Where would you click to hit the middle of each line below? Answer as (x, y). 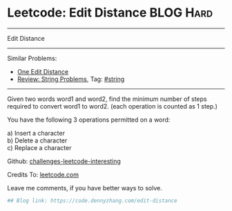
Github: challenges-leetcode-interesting (64, 161)
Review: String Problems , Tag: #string (71, 79)
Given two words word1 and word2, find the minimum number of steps (107, 99)
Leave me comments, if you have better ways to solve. (85, 187)
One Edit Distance (43, 71)
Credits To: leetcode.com (43, 174)
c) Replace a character (39, 147)
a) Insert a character (36, 133)
